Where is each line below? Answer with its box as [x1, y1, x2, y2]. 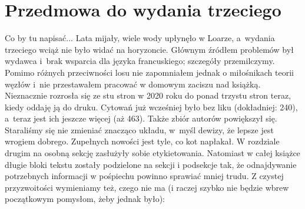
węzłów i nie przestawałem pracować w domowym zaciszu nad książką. [5, 77, 261, 90]
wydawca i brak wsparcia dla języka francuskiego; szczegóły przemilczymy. [5, 55, 275, 67]
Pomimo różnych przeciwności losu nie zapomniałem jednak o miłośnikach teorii [5, 66, 294, 78]
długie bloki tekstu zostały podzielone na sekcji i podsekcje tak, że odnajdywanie [5, 158, 297, 170]
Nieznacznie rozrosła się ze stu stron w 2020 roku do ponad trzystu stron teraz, [5, 89, 291, 102]
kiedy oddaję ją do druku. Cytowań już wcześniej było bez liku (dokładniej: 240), [5, 100, 298, 113]
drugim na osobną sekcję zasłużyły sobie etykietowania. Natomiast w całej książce [5, 147, 300, 159]
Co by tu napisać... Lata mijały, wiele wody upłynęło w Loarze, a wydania [5, 32, 275, 44]
